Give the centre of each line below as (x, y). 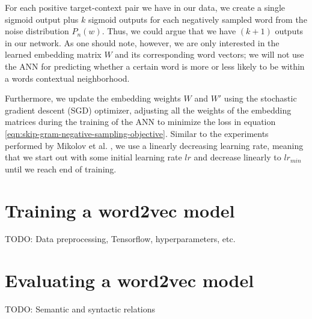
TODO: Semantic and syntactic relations (80, 309)
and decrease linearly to (237, 157)
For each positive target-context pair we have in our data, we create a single (145, 7)
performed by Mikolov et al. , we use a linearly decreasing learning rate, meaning (154, 145)
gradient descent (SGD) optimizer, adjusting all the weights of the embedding (148, 110)
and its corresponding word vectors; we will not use (210, 54)
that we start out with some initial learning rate (93, 157)
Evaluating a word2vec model (130, 280)
